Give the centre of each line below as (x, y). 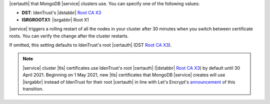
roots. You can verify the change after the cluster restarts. (69, 36)
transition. (33, 89)
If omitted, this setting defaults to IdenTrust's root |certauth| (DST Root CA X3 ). (90, 45)
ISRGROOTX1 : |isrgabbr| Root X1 (55, 19)
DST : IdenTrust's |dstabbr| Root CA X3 (61, 13)
